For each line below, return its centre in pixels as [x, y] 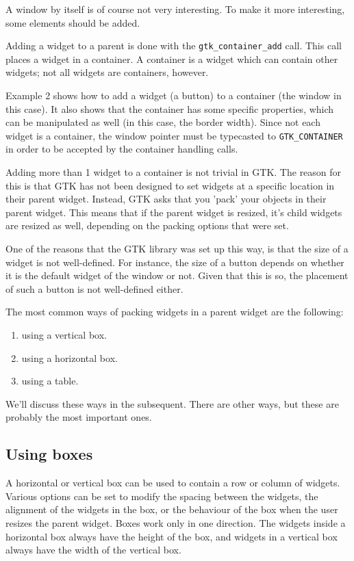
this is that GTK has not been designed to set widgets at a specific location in [170, 185]
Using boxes [49, 454]
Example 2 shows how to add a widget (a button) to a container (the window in [174, 95]
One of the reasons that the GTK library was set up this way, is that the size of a [177, 249]
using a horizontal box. [69, 357]
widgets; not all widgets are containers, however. [107, 72]
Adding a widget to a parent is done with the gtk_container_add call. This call [174, 45]
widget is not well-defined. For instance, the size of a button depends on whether [175, 262]
